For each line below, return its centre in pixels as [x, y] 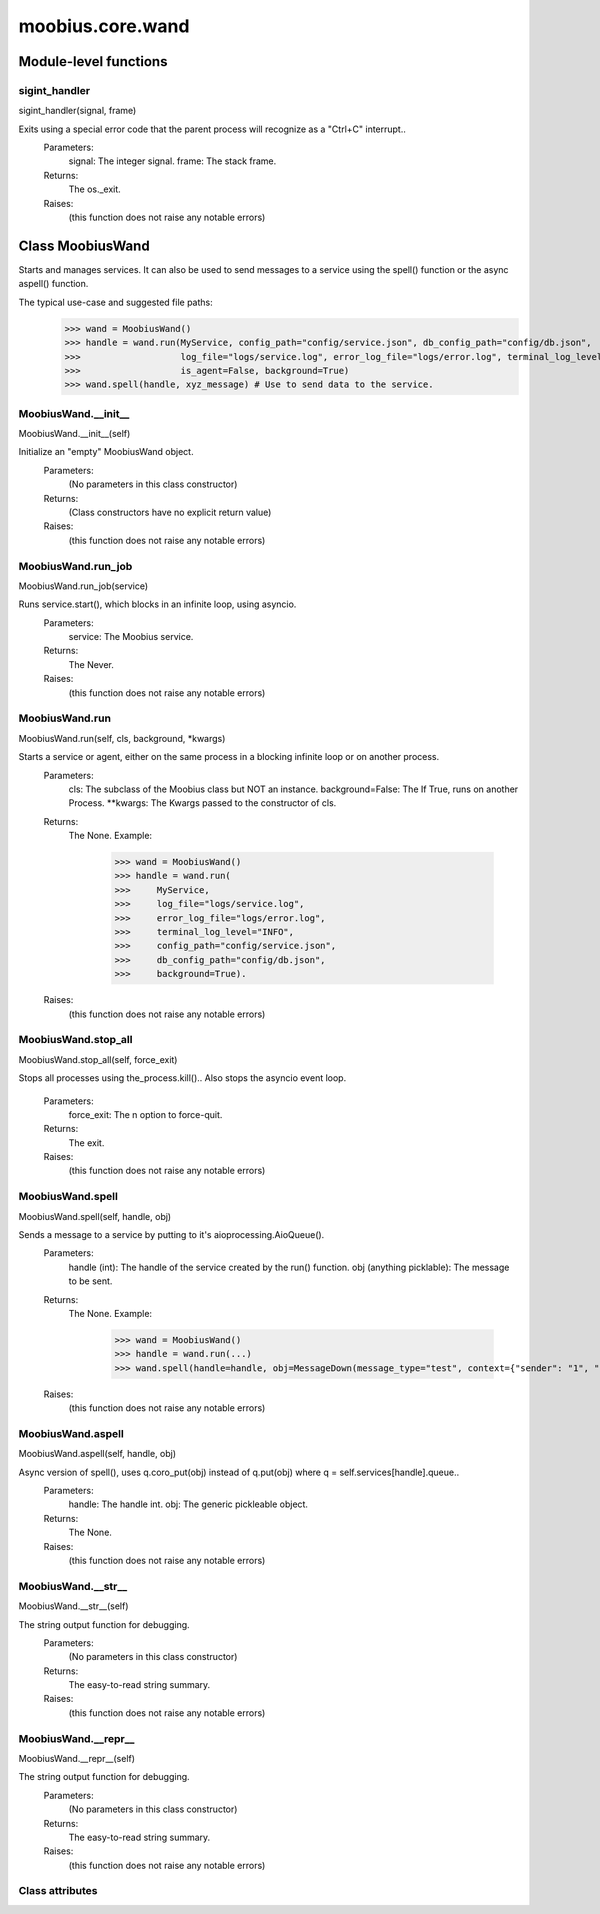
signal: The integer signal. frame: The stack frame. [172, 161]
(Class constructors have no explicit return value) [170, 512]
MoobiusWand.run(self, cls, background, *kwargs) [122, 738]
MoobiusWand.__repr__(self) [76, 1758]
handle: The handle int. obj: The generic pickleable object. [188, 1504]
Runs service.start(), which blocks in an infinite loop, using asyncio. [157, 604]
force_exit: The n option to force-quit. [145, 1114]
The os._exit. [95, 189]
